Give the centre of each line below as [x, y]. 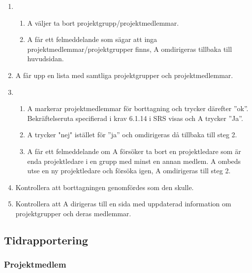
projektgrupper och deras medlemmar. [73, 213]
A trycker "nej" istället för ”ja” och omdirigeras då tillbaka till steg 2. [132, 135]
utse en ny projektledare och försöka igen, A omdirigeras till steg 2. [129, 171]
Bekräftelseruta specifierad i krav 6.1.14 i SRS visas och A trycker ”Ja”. [135, 118]
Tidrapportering [46, 240]
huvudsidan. [46, 58]
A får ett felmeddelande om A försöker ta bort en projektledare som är [134, 151]
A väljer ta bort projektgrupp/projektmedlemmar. [103, 22]
